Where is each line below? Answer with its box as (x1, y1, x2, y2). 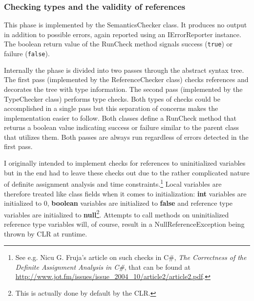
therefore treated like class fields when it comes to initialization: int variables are (4, 188, 247, 198)
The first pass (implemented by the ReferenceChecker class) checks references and (4, 74, 249, 85)
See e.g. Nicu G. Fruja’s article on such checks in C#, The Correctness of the (15, 252, 247, 262)
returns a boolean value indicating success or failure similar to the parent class (4, 122, 239, 132)
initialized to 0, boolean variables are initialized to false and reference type (4, 198, 233, 208)
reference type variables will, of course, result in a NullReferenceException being (4, 218, 245, 229)
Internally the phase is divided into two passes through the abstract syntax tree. (4, 64, 244, 75)
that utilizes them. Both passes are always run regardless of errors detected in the (4, 131, 249, 142)
